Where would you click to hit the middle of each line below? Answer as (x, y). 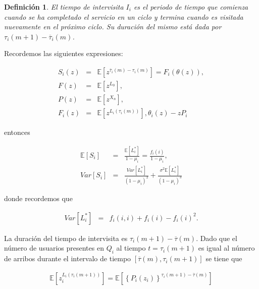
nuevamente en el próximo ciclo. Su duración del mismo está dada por (113, 27)
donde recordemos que (38, 198)
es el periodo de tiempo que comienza (191, 7)
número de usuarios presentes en (54, 248)
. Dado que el (217, 238)
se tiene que (224, 258)
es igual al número (226, 248)
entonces (17, 132)
